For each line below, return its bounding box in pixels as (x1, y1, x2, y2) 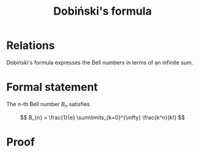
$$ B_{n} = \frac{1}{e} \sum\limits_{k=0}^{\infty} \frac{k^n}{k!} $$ (20, 114, 185, 121)
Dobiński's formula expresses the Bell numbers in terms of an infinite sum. (6, 59, 194, 66)
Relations (6, 38, 55, 52)
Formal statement (6, 81, 98, 94)
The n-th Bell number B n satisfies (6, 100, 90, 109)
